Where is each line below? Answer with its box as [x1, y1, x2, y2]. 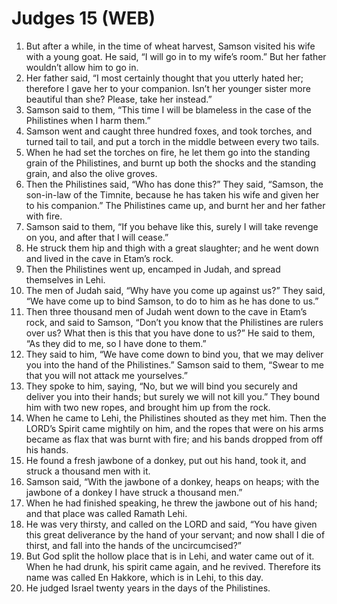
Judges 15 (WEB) [11, 7, 156, 30]
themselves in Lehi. [25, 273, 106, 286]
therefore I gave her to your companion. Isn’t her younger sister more [25, 82, 311, 94]
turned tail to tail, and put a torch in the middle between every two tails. [25, 135, 320, 147]
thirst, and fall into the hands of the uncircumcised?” [25, 539, 242, 551]
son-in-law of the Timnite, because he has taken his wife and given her [25, 188, 320, 201]
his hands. [25, 443, 69, 456]
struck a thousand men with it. [25, 465, 151, 477]
